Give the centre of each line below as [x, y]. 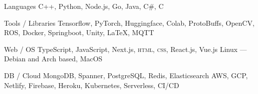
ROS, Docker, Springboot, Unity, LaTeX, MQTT [79, 32]
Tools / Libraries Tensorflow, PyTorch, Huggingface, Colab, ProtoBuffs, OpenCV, [129, 23]
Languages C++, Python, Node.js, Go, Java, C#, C [84, 6]
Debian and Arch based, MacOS [53, 59]
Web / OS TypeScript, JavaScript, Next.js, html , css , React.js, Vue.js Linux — [126, 49]
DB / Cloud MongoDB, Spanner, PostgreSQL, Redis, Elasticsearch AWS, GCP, [126, 75]
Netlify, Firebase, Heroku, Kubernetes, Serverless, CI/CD [92, 85]
